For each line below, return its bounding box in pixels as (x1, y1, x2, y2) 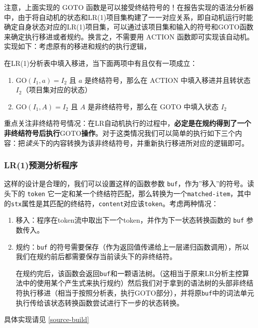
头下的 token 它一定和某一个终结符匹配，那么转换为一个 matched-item (4, 188, 231, 198)
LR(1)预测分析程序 (4, 159, 78, 171)
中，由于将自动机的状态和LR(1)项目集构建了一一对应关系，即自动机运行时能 (4, 11, 253, 22)
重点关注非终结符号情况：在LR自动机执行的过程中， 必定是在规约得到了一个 (4, 118, 252, 128)
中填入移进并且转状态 (181, 74, 251, 85)
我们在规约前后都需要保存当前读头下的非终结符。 (15, 251, 177, 262)
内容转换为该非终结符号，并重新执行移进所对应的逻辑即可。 (52, 137, 249, 148)
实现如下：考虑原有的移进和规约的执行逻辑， (4, 41, 151, 51)
